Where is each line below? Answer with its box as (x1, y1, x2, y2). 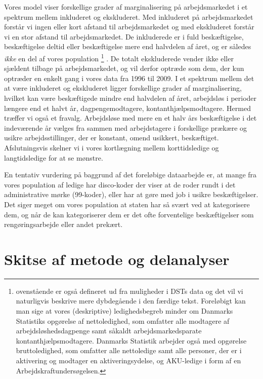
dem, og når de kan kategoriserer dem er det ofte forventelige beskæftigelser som (4, 209, 254, 219)
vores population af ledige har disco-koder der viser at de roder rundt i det (4, 179, 236, 189)
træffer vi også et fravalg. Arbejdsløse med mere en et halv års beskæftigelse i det (4, 112, 257, 123)
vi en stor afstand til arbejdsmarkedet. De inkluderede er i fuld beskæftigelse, (4, 31, 244, 42)
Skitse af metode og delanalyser (4, 248, 230, 269)
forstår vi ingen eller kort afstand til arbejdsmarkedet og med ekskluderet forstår (4, 21, 254, 32)
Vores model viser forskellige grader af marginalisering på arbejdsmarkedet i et (4, 2, 248, 12)
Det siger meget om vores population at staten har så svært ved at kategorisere (4, 199, 250, 209)
